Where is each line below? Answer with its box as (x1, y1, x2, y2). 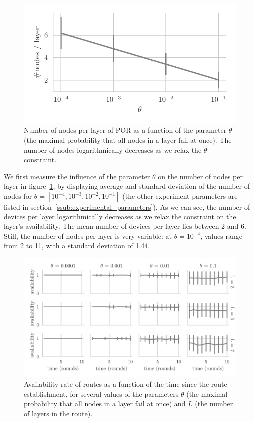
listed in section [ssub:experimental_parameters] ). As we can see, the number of (4, 202, 250, 211)
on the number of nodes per (158, 171, 243, 181)
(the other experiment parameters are (122, 191, 238, 201)
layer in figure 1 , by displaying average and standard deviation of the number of (4, 181, 250, 191)
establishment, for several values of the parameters (24, 388, 179, 399)
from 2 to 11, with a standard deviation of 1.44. (4, 240, 150, 251)
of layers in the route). (24, 408, 93, 419)
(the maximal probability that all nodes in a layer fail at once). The (24, 135, 232, 145)
